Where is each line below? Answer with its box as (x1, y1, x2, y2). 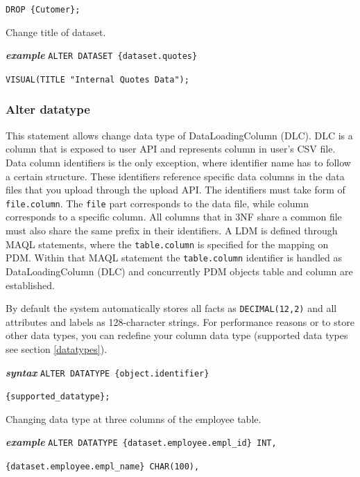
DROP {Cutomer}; (6, 5, 80, 15)
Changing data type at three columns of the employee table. (6, 411, 262, 426)
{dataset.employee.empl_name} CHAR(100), (6, 462, 200, 472)
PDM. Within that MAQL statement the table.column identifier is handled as (6, 250, 343, 265)
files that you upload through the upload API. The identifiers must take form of (6, 182, 345, 197)
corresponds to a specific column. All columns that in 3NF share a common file (6, 209, 342, 224)
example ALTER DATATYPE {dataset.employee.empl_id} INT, (6, 435, 277, 449)
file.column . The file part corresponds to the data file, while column (6, 196, 309, 210)
